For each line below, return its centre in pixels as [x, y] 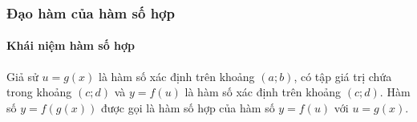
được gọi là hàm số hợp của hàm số [188, 107]
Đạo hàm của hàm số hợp [91, 12]
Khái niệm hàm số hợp [71, 45]
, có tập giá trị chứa [343, 76]
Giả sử [22, 76]
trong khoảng [39, 92]
